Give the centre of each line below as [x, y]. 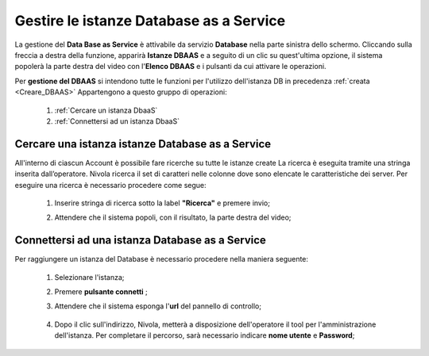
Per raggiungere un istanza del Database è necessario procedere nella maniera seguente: [162, 259]
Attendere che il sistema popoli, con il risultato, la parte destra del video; [173, 217]
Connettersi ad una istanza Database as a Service [140, 241]
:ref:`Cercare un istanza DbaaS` [106, 110]
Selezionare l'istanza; [89, 277]
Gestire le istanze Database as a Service [150, 21]
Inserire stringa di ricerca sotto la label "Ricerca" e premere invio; [162, 203]
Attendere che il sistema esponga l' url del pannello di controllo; [158, 306]
